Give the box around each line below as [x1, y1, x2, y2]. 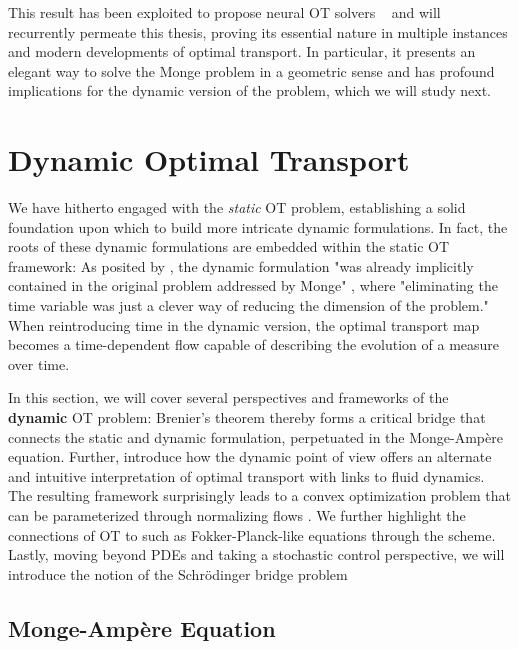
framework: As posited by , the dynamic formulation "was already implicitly [8, 255, 474, 276]
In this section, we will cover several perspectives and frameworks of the [8, 387, 449, 408]
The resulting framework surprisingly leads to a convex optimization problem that [8, 485, 512, 506]
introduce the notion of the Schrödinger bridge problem [8, 563, 348, 584]
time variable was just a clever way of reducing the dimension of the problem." [8, 295, 489, 316]
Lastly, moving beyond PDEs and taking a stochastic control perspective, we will [8, 544, 505, 565]
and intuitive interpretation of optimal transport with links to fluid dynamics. [8, 465, 485, 486]
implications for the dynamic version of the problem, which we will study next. [8, 80, 491, 101]
